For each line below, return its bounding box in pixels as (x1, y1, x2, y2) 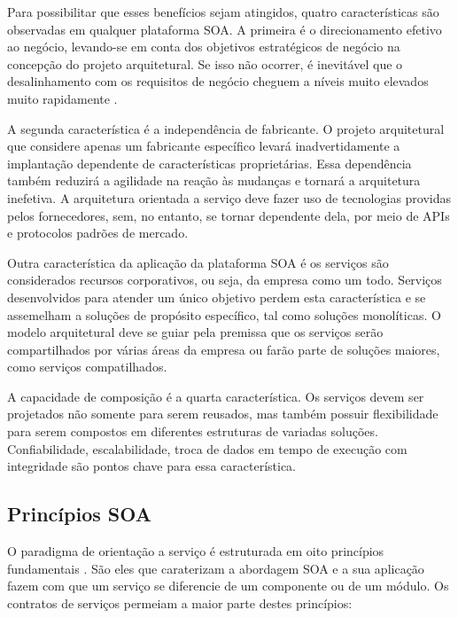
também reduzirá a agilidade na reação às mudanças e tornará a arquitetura (7, 171, 421, 190)
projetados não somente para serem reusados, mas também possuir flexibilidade (7, 404, 439, 423)
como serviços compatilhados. (7, 357, 167, 376)
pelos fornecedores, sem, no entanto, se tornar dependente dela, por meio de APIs (7, 206, 450, 224)
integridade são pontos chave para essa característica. (7, 457, 297, 475)
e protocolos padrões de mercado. (7, 223, 189, 242)
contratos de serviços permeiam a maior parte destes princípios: (7, 593, 353, 612)
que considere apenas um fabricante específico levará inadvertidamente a (7, 137, 400, 155)
